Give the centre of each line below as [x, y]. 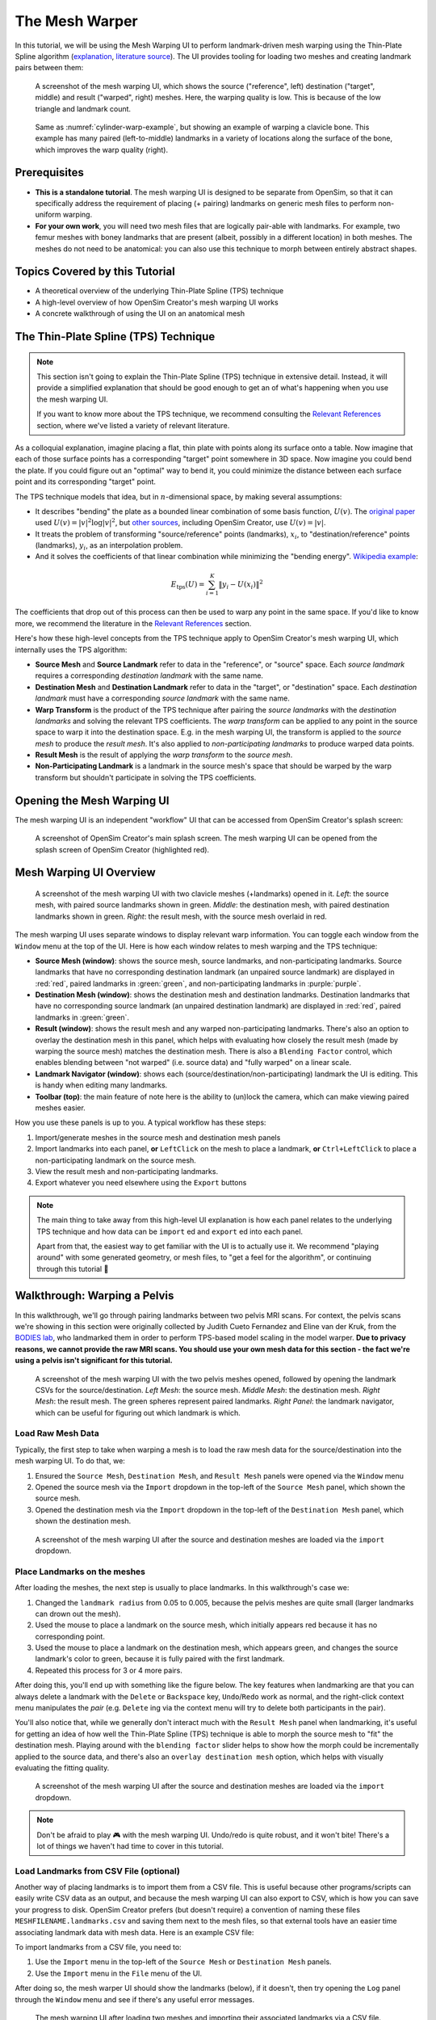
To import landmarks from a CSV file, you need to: [98, 1947]
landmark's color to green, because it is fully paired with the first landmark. [160, 1659]
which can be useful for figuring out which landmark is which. [138, 1412]
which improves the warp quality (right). [102, 149]
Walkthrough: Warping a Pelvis [94, 1296]
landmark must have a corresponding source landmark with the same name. [162, 698]
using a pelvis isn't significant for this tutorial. [94, 1361]
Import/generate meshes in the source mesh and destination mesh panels [158, 1137]
